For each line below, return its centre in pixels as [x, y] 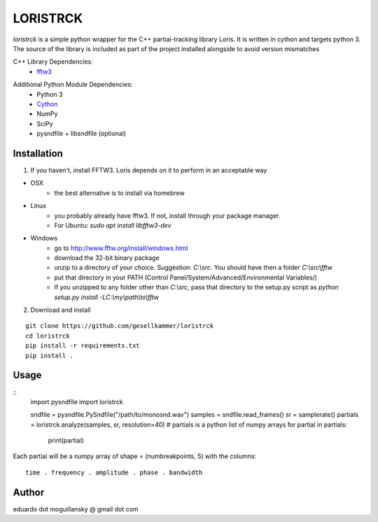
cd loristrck [48, 336]
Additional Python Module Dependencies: [73, 85]
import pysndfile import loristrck [77, 401]
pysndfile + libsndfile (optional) [82, 134]
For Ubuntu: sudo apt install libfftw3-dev [113, 225]
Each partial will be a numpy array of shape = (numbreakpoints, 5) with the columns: [135, 456]
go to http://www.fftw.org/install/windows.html [121, 248]
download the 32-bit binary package [107, 258]
